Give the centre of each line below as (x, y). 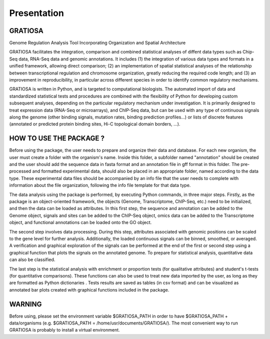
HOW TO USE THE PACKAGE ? (57, 138)
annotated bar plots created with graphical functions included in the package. (89, 289)
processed (20, 171)
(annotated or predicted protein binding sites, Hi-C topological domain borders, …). (95, 124)
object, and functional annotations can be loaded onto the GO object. (80, 222)
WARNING (25, 304)
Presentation (37, 13)
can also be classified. (32, 259)
